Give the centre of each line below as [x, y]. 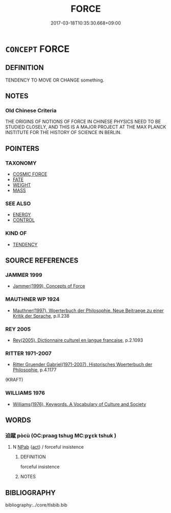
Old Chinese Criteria [31, 111]
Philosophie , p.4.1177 [34, 370]
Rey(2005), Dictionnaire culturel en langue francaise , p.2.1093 [78, 340]
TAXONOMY [21, 163]
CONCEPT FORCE [38, 49]
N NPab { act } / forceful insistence [48, 447]
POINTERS [22, 148]
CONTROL [23, 220]
